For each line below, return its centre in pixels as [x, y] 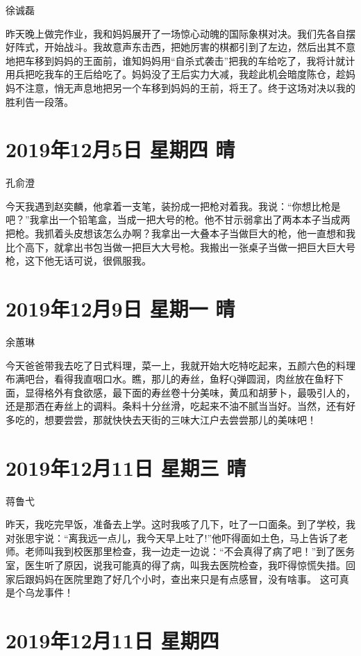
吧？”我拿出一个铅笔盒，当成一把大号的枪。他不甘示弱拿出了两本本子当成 [173, 219]
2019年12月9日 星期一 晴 [120, 309]
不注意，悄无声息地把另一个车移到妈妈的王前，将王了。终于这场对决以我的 [185, 87]
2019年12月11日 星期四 [112, 640]
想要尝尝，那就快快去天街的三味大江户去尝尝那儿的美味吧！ [180, 419]
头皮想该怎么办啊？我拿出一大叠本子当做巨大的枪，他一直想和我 [209, 233]
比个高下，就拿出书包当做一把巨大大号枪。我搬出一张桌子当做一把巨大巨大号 [180, 247]
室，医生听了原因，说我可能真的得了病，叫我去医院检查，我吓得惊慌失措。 [176, 565]
